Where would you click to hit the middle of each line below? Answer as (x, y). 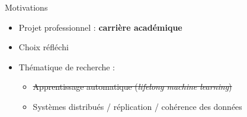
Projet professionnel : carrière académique (100, 27)
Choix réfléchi (44, 47)
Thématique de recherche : (67, 66)
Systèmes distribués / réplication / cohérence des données (137, 106)
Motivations (26, 7)
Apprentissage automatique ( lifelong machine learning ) (132, 87)
